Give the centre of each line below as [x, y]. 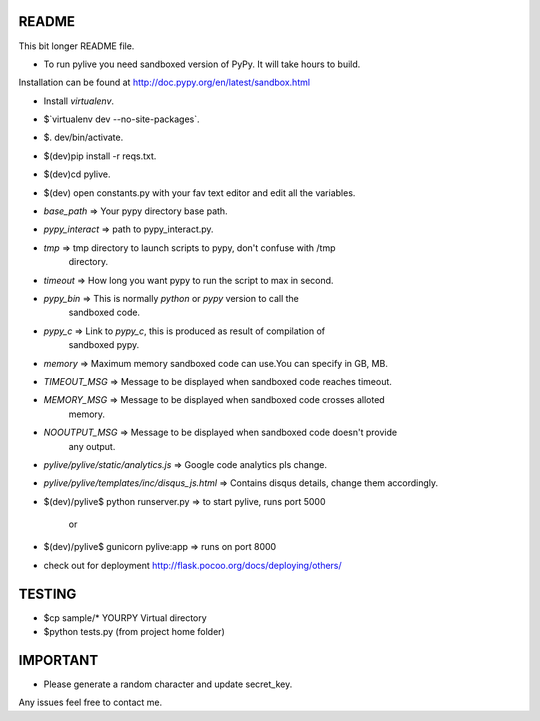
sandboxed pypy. [104, 345]
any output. [92, 446]
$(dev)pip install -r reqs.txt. [100, 156]
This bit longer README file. [76, 46]
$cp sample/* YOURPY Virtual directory [125, 617]
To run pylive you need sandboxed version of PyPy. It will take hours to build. [202, 64]
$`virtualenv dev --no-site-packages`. [121, 119]
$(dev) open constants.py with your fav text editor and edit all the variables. [199, 192]
